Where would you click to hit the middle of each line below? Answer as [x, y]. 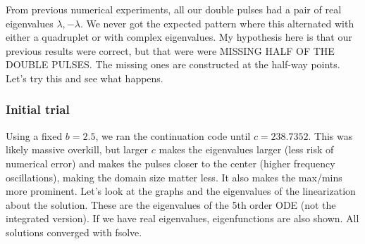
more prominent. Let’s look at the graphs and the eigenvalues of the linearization [181, 191]
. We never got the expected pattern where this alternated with [217, 23]
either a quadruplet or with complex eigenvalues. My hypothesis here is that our [179, 37]
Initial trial [38, 109]
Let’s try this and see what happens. [85, 78]
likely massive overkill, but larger [77, 149]
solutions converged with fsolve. [74, 232]
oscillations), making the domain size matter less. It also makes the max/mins [174, 177]
